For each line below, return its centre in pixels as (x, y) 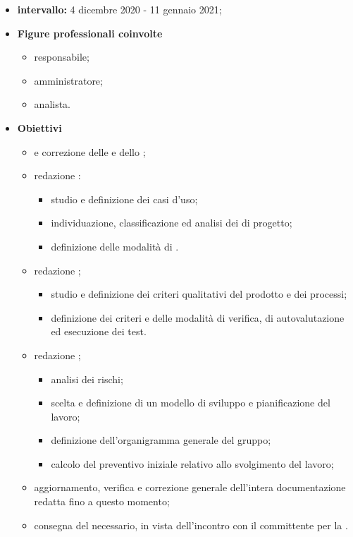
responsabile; (62, 57)
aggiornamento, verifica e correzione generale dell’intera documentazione (190, 487)
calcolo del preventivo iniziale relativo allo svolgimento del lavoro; (192, 463)
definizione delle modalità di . (115, 246)
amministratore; (68, 80)
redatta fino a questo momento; (102, 501)
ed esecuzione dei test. (99, 331)
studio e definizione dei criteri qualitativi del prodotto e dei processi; (199, 294)
